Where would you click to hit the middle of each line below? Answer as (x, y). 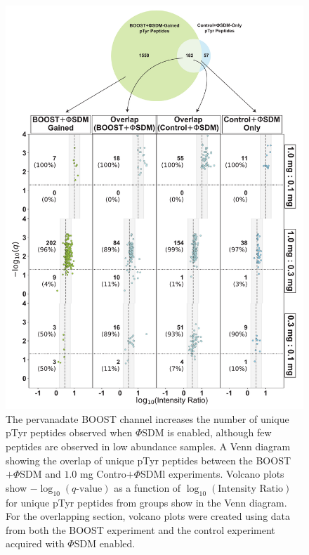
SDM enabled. (105, 543)
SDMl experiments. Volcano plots (212, 474)
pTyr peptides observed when (69, 432)
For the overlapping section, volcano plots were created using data (148, 516)
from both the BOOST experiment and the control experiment (140, 529)
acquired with (35, 543)
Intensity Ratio (251, 489)
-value (89, 489)
